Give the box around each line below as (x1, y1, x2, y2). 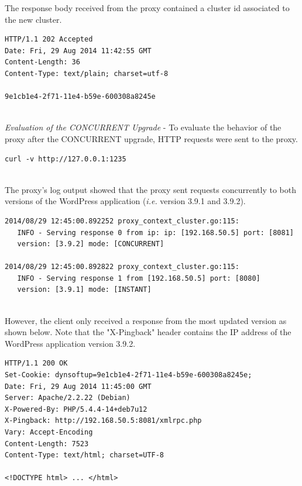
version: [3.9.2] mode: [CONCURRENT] (17, 240, 164, 249)
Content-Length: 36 (5, 58, 80, 67)
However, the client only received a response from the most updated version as (5, 314, 287, 326)
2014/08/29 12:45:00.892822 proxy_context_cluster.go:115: (5, 263, 239, 271)
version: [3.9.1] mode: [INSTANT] (17, 285, 152, 294)
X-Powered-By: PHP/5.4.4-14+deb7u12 (5, 405, 147, 413)
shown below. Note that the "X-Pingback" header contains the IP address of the (5, 326, 291, 338)
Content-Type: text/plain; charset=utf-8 (5, 69, 169, 78)
